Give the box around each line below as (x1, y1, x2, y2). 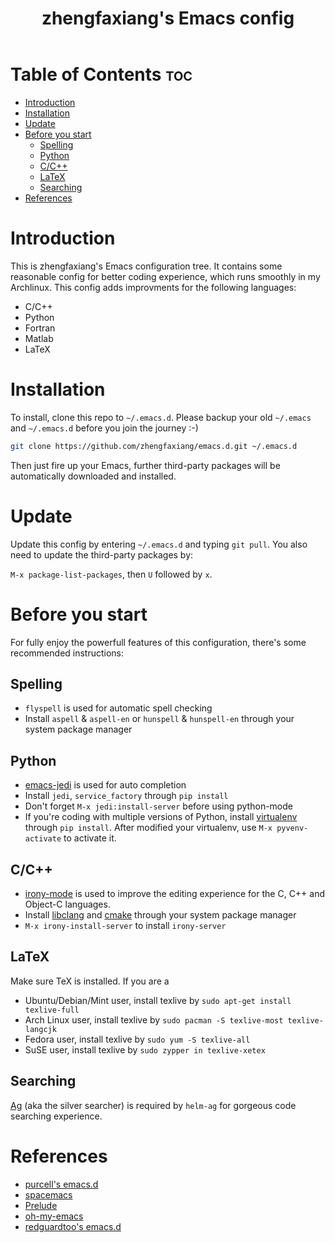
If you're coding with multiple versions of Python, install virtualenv (24, 811, 298, 823)
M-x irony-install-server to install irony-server (24, 920, 227, 931)
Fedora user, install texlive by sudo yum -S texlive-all (24, 1033, 251, 1045)
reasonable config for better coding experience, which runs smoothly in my (10, 270, 321, 282)
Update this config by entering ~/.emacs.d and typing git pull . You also (10, 538, 308, 550)
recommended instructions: (10, 647, 125, 659)
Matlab (24, 332, 54, 344)
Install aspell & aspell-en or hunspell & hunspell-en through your (24, 713, 295, 725)
